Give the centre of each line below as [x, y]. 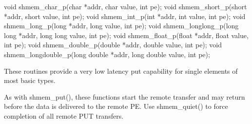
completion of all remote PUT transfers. [64, 115]
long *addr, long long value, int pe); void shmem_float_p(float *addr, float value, [126, 35]
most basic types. [30, 80]
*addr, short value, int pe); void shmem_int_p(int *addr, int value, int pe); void [125, 16]
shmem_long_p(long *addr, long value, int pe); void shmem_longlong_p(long [121, 26]
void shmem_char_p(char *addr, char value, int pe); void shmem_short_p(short [126, 6]
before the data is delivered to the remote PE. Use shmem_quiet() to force [116, 106]
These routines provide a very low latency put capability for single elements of [121, 71]
